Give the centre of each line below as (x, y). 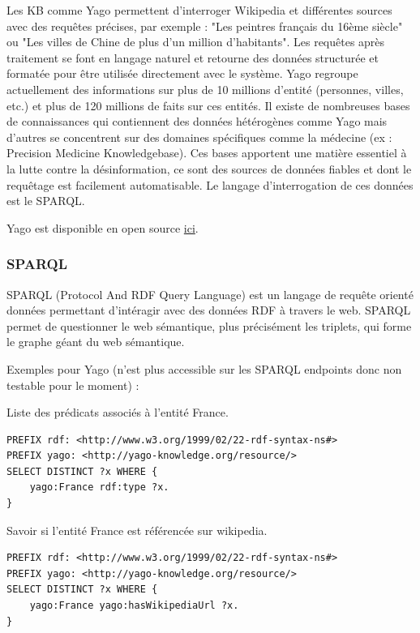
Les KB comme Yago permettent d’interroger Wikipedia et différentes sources (199, 10)
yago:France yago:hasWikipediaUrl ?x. (134, 606)
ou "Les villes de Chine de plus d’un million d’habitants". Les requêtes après (196, 42)
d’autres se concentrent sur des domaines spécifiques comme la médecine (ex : (199, 137)
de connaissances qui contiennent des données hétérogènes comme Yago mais (197, 121)
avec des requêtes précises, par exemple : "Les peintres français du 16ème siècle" (205, 26)
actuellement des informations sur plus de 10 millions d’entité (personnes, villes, (205, 89)
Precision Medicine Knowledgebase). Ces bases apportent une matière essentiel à (207, 153)
